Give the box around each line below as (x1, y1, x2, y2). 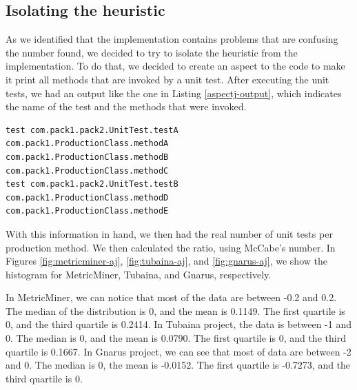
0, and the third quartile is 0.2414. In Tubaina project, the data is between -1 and (6, 317, 351, 331)
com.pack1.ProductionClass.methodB (6, 152, 169, 162)
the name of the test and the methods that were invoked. (6, 99, 247, 114)
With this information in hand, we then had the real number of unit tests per (6, 226, 333, 240)
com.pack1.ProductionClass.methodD (6, 192, 169, 203)
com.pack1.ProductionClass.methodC (6, 165, 169, 176)
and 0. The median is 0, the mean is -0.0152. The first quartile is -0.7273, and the (6, 358, 351, 372)
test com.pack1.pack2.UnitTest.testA (6, 125, 178, 135)
